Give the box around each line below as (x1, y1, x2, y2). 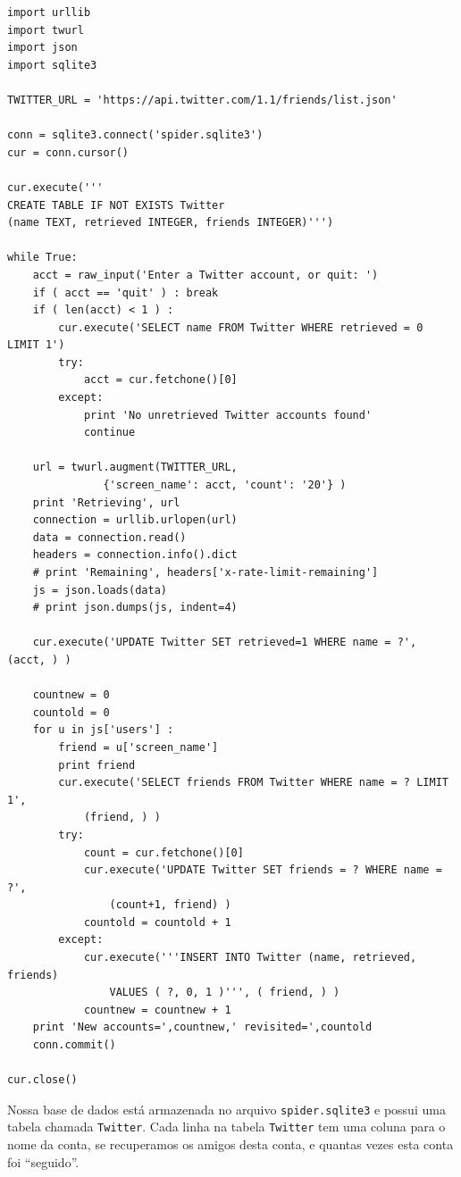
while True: (7, 251, 78, 264)
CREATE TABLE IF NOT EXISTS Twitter (7, 198, 225, 212)
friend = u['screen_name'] (58, 740, 219, 754)
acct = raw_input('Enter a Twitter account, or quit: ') (32, 268, 379, 281)
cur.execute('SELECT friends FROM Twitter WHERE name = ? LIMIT (58, 776, 448, 789)
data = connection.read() (32, 530, 187, 544)
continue (83, 426, 136, 439)
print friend (58, 758, 136, 772)
